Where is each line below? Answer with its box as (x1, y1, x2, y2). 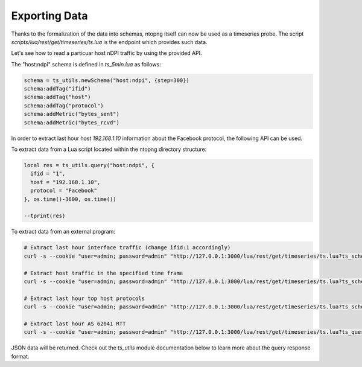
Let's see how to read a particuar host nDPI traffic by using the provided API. (11, 49, 202, 57)
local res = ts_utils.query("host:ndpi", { (24, 162, 155, 169)
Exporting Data (11, 9, 88, 22)
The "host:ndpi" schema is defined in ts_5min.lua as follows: (11, 60, 161, 68)
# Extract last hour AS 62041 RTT (24, 320, 126, 327)
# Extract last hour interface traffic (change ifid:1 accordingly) (24, 244, 231, 251)
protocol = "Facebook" (30, 187, 98, 194)
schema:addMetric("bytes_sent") (24, 110, 120, 118)
